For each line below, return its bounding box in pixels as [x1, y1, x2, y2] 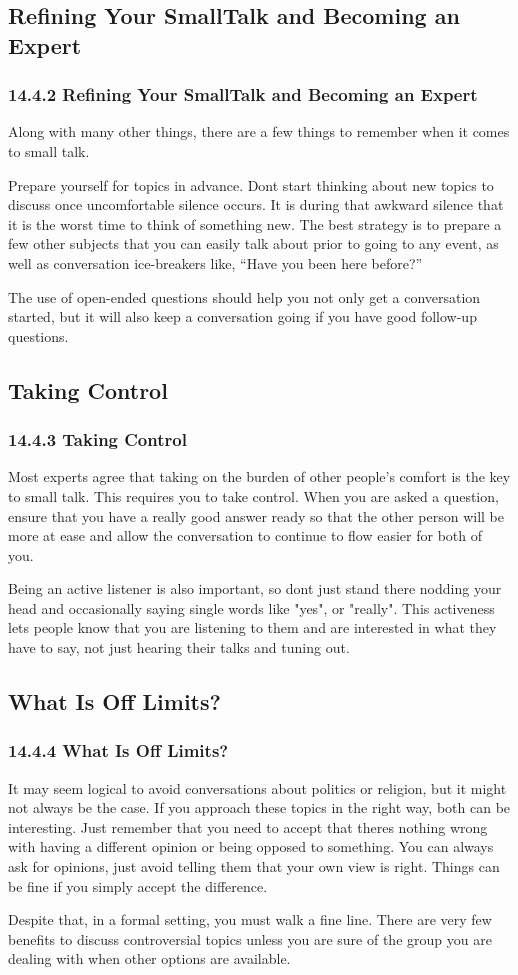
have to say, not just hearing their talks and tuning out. [8, 637, 350, 658]
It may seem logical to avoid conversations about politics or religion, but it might [8, 777, 507, 798]
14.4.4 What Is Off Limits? [8, 738, 229, 763]
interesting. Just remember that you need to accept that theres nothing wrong [8, 816, 488, 837]
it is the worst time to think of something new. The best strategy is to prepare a [8, 213, 502, 234]
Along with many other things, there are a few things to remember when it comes [8, 121, 510, 142]
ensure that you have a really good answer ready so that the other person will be [8, 505, 504, 526]
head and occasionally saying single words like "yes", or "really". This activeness [8, 597, 495, 618]
